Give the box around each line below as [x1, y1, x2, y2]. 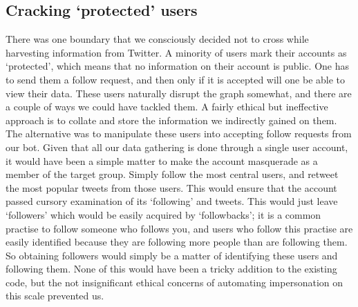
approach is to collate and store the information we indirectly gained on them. [6, 112, 337, 127]
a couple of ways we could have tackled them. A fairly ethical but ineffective [6, 99, 328, 114]
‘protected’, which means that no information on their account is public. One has [6, 59, 349, 73]
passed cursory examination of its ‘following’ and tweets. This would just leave [6, 194, 338, 208]
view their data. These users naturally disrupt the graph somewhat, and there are [6, 86, 352, 100]
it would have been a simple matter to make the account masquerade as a [6, 153, 318, 168]
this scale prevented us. [6, 288, 104, 303]
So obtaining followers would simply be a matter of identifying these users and [6, 248, 338, 262]
